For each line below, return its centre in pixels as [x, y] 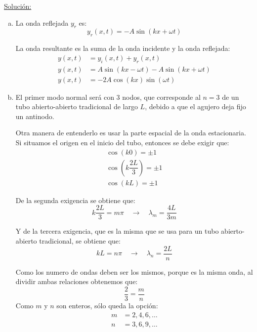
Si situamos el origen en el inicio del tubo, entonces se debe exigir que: [122, 143]
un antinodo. [35, 116]
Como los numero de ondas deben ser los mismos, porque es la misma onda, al [134, 271]
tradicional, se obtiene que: [80, 240]
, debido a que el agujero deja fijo [195, 106]
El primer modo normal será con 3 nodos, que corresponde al [108, 97]
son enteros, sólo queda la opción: [107, 305]
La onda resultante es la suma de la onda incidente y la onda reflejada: [123, 48]
